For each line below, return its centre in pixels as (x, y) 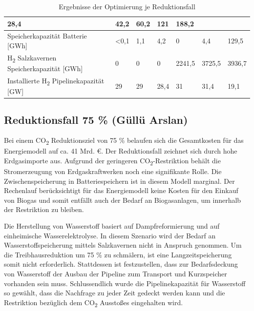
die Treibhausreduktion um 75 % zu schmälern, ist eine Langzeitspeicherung (118, 254)
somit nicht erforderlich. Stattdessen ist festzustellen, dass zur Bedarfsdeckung (121, 264)
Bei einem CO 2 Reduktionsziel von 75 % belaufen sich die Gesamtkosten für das (124, 141)
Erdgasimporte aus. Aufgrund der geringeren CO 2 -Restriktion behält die (112, 161)
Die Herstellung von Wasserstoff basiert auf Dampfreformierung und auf (112, 226)
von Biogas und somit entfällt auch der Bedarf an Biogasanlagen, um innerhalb (123, 200)
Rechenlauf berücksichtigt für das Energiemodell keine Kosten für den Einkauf (121, 190)
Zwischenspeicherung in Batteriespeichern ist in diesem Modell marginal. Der (119, 181)
